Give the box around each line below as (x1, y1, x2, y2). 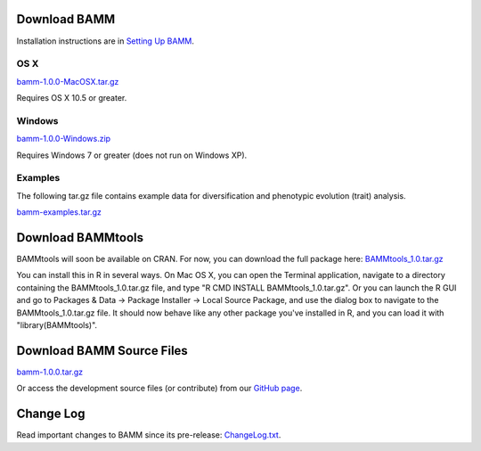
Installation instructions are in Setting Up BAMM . (16, 36, 195, 46)
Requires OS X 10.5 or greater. (16, 93, 127, 103)
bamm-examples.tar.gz (16, 207, 102, 217)
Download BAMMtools (16, 230, 144, 245)
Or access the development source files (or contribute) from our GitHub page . (16, 383, 303, 394)
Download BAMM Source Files (16, 343, 189, 358)
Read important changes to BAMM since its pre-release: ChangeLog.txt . (16, 430, 281, 440)
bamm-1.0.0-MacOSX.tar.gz (16, 76, 119, 86)
